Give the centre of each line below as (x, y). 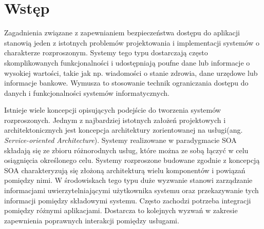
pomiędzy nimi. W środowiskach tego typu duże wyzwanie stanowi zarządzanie (128, 180)
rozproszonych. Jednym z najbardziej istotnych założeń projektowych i (115, 120)
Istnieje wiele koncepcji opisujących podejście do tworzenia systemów (112, 110)
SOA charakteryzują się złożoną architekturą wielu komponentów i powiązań (125, 170)
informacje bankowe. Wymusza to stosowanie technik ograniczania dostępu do (126, 83)
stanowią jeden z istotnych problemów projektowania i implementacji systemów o (132, 42)
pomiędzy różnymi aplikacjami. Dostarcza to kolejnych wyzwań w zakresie (121, 210)
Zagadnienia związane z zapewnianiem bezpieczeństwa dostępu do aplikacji (122, 33)
